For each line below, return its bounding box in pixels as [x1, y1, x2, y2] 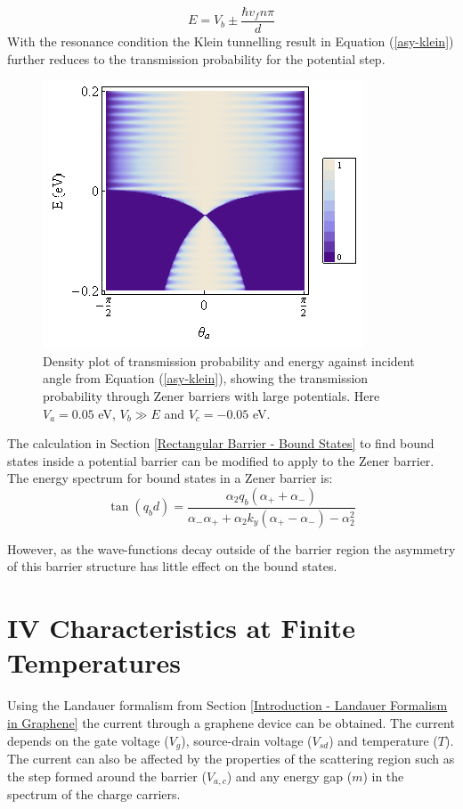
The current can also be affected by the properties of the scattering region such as [7, 749, 455, 768]
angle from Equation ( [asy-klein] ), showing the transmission [43, 369, 369, 388]
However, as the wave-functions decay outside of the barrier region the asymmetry [7, 539, 456, 558]
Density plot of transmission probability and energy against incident [43, 351, 415, 370]
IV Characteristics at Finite [7, 609, 355, 646]
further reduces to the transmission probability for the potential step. [7, 49, 386, 68]
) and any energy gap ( [226, 766, 353, 785]
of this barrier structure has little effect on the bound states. [7, 557, 337, 576]
